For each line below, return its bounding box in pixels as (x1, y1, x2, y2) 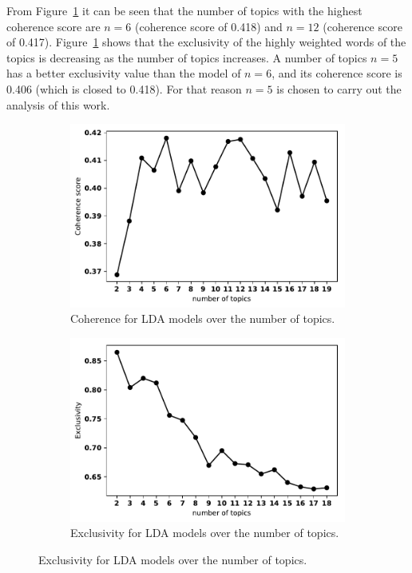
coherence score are (6, 18, 101, 34)
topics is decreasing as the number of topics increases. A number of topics (6, 49, 367, 66)
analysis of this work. (6, 96, 110, 113)
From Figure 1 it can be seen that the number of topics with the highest (6, 2, 362, 18)
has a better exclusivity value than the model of (6, 65, 241, 82)
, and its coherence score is (271, 65, 402, 82)
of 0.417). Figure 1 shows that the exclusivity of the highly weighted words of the (6, 34, 406, 50)
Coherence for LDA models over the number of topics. (70, 310, 335, 327)
